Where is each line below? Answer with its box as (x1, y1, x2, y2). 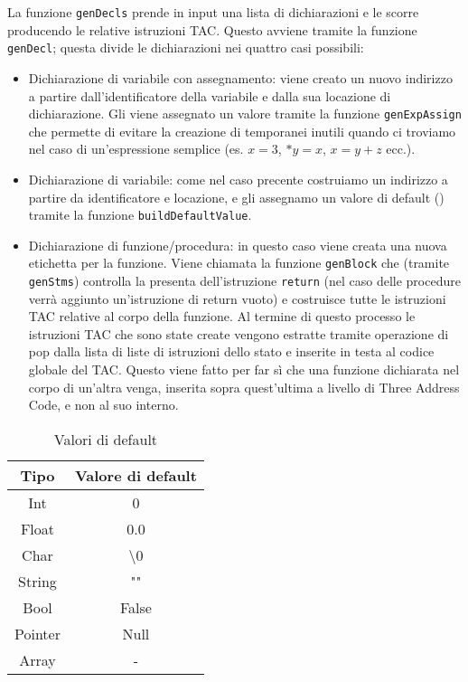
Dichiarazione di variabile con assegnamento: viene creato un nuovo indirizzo (28, 68, 453, 87)
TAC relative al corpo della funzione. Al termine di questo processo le (28, 307, 416, 326)
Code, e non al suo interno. (28, 395, 179, 414)
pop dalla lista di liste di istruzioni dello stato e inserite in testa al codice (28, 342, 435, 361)
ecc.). (386, 139, 416, 158)
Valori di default (53, 428, 158, 450)
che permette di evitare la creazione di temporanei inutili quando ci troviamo (28, 121, 456, 140)
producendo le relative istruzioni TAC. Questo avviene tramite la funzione (7, 20, 417, 39)
